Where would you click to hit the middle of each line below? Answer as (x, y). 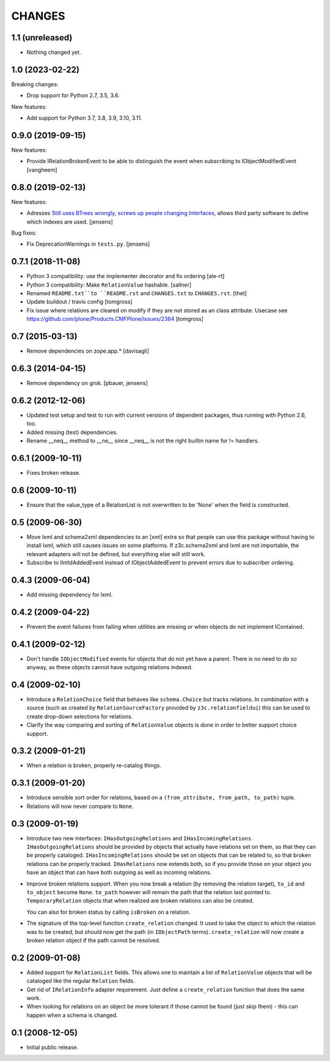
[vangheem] (42, 170)
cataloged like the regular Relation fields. (81, 981)
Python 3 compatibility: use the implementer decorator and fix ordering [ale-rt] (126, 276)
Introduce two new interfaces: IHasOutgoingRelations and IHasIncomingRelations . (140, 838)
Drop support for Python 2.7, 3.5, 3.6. (73, 95)
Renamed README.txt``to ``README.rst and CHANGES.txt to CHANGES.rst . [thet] (137, 293)
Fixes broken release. (53, 472)
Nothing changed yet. (54, 53)
